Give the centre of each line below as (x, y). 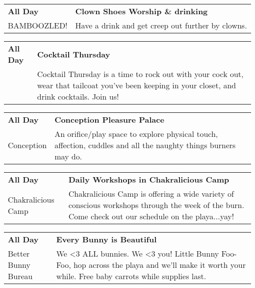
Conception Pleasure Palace (109, 119)
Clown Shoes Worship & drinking (141, 11)
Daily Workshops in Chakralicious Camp (149, 179)
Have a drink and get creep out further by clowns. (161, 25)
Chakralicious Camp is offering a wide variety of (151, 194)
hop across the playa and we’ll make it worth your (159, 265)
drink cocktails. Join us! (78, 96)
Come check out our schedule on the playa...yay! (151, 216)
